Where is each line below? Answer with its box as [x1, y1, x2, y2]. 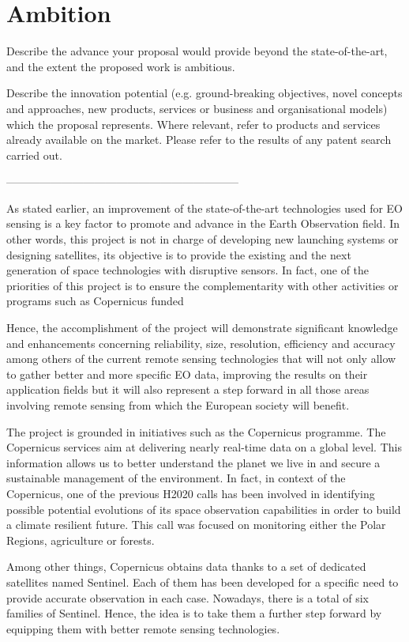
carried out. [6, 146, 62, 163]
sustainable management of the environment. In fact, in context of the [6, 470, 346, 486]
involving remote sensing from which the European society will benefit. [6, 397, 350, 413]
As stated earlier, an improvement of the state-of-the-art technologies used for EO [6, 199, 403, 216]
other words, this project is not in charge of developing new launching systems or [6, 231, 399, 247]
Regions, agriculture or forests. [6, 531, 155, 548]
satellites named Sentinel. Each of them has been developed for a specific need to [6, 573, 399, 590]
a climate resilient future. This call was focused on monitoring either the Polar [6, 516, 386, 533]
